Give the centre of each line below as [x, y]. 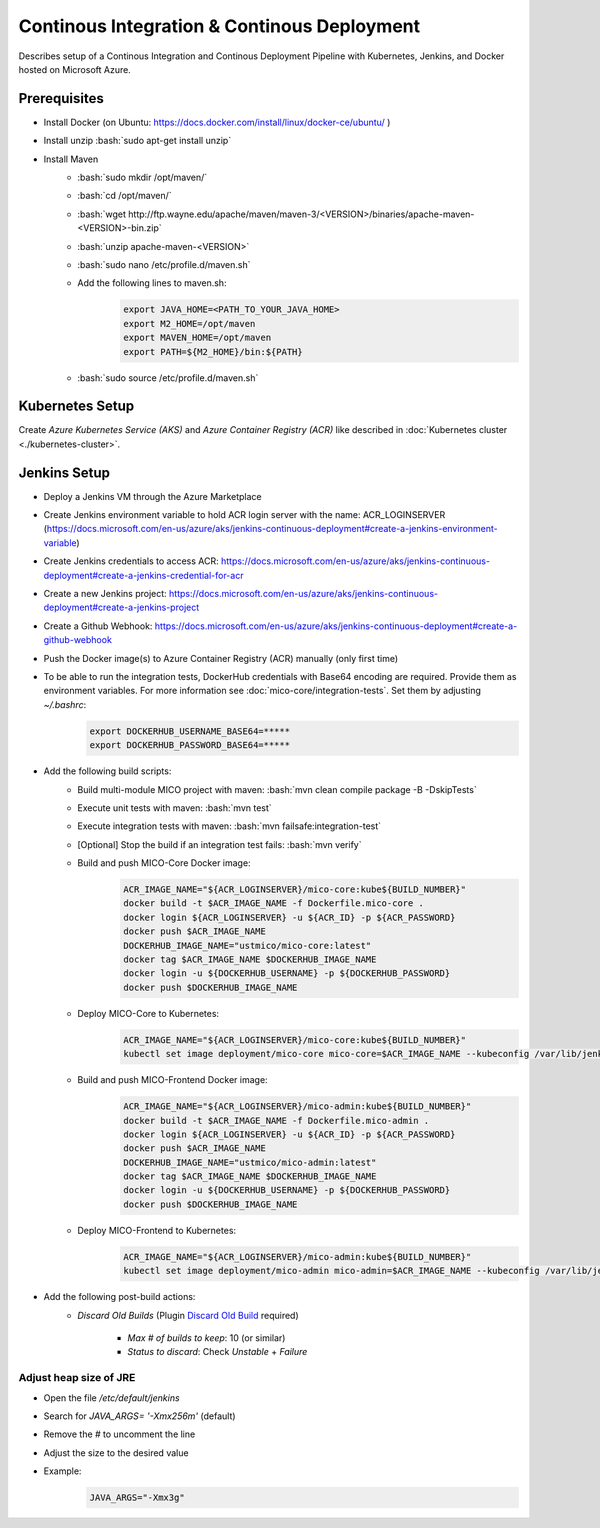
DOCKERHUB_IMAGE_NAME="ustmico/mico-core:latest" [247, 945]
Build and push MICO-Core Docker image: [164, 863]
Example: [62, 1471]
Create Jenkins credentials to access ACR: [131, 561]
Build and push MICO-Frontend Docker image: [173, 1080]
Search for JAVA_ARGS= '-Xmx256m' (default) [139, 1416]
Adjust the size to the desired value [116, 1452]
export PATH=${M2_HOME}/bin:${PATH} [213, 351]
